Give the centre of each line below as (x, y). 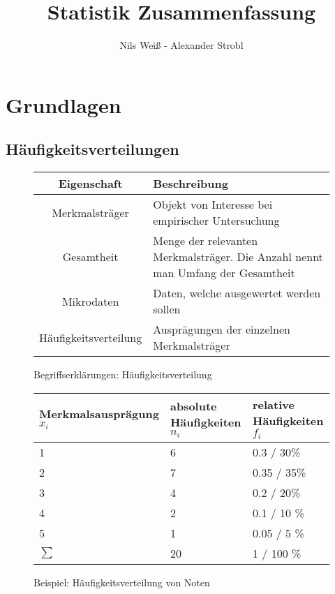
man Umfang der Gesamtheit (224, 273)
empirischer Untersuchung (216, 221)
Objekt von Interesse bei (213, 205)
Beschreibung (191, 184)
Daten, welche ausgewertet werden (237, 293)
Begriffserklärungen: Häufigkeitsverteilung (123, 374)
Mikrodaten (90, 301)
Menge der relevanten (206, 241)
